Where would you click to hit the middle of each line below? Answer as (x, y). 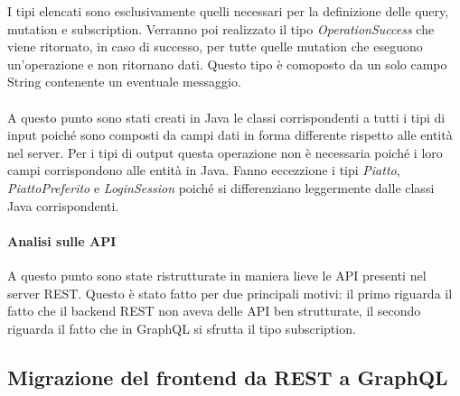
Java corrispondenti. (63, 205)
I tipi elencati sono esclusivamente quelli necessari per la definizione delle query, (228, 11)
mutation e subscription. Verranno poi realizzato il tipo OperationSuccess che (221, 28)
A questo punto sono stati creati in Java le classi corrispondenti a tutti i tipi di (226, 117)
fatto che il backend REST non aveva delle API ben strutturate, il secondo (214, 311)
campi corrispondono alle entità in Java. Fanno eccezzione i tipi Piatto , (204, 170)
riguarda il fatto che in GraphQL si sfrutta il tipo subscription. (182, 328)
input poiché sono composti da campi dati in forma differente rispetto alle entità (230, 135)
